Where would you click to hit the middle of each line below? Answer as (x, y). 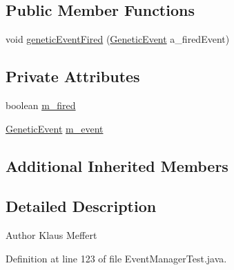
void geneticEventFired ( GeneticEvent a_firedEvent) (118, 39)
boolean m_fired (41, 105)
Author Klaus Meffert (51, 235)
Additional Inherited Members (117, 165)
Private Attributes (73, 76)
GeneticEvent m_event (55, 128)
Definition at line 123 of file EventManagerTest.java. (116, 258)
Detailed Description (81, 206)
